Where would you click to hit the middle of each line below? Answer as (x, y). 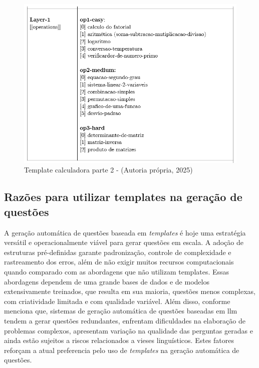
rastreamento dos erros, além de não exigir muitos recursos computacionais (119, 262)
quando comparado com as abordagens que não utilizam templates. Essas (117, 272)
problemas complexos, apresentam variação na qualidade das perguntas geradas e (128, 330)
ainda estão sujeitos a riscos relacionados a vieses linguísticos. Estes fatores (119, 340)
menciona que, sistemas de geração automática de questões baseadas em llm (121, 311)
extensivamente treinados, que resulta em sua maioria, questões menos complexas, (130, 291)
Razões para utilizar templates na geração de (123, 197)
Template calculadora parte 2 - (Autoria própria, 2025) (108, 170)
